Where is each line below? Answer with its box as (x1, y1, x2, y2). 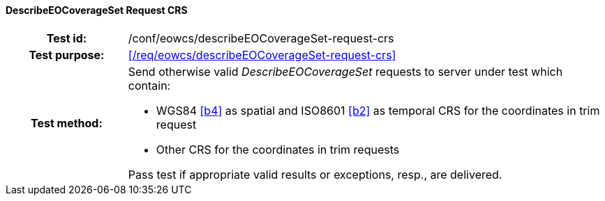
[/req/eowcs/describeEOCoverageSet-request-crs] (128, 47, 396, 62)
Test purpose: (29, 47, 105, 62)
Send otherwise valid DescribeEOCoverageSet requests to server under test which (128, 64, 563, 79)
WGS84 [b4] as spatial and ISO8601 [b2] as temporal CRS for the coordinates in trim (156, 103, 600, 118)
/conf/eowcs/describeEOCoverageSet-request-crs (128, 31, 394, 45)
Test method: (30, 115, 103, 130)
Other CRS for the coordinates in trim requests (156, 142, 400, 156)
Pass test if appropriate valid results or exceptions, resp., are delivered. (128, 167, 502, 182)
